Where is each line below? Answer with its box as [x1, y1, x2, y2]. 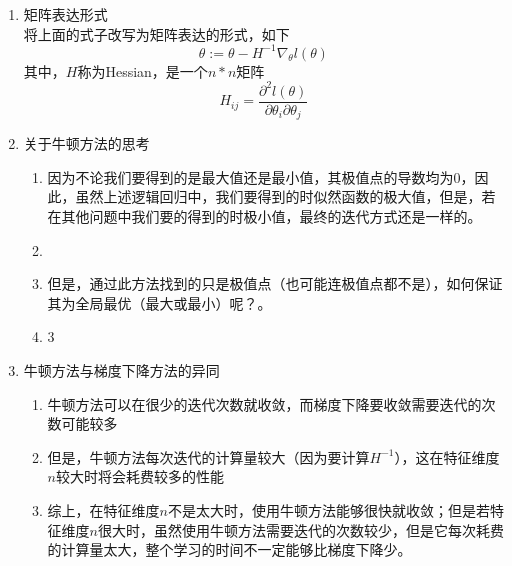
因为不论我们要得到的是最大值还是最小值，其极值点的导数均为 [47, 166, 454, 187]
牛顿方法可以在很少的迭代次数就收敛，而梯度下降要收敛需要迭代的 [47, 393, 482, 414]
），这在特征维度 [394, 446, 500, 467]
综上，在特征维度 [47, 500, 160, 521]
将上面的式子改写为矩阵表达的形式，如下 [23, 23, 290, 44]
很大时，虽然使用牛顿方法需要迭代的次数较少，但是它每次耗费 [98, 519, 504, 540]
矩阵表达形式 [23, 4, 108, 24]
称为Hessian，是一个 [77, 60, 208, 81]
